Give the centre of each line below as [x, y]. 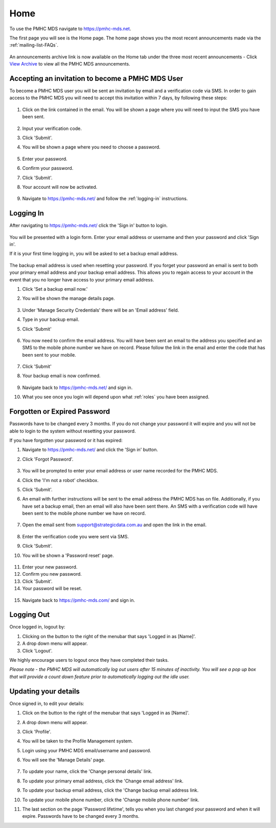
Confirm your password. [48, 168]
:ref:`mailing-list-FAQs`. [34, 45]
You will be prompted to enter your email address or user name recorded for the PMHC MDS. [120, 471]
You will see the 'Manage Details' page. [64, 760]
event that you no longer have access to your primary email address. [82, 279]
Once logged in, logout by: [38, 627]
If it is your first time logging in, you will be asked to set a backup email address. [94, 254]
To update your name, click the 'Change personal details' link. [87, 771]
